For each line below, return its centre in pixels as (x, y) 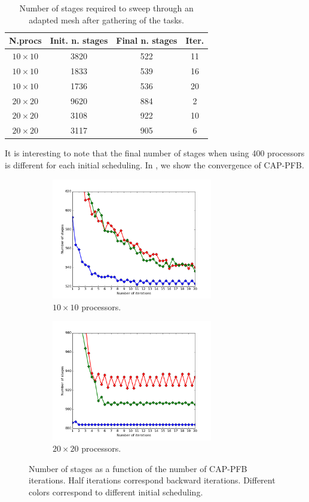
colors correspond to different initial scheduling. (116, 492)
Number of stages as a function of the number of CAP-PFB (138, 468)
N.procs (25, 40)
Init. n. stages (79, 40)
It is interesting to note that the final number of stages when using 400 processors (155, 153)
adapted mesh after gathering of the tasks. (106, 19)
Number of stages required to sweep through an (106, 8)
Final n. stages (147, 40)
